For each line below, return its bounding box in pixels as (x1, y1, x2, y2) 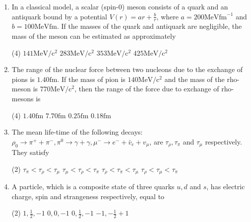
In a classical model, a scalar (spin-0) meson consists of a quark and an (11, 1, 228, 11)
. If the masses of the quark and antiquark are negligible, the (57, 21, 242, 31)
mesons (11, 93, 34, 103)
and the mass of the (164, 74, 225, 84)
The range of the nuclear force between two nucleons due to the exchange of (11, 64, 243, 74)
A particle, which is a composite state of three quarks (11, 181, 175, 192)
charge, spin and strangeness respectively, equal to (11, 191, 165, 201)
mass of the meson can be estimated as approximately (11, 31, 176, 41)
